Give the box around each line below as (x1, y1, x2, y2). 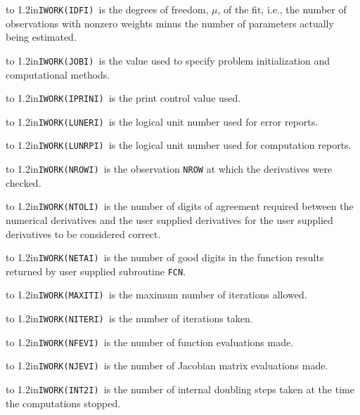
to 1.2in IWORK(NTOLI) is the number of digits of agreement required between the (6, 199, 354, 213)
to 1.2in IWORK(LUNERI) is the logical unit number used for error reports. (6, 114, 319, 129)
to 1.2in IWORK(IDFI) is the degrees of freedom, (6, 2, 209, 16)
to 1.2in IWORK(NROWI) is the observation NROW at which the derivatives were (6, 162, 333, 176)
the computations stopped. (6, 395, 121, 410)
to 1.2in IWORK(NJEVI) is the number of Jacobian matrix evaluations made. (6, 358, 328, 373)
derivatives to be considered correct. (6, 226, 161, 241)
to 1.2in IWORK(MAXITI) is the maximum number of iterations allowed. (6, 287, 307, 302)
